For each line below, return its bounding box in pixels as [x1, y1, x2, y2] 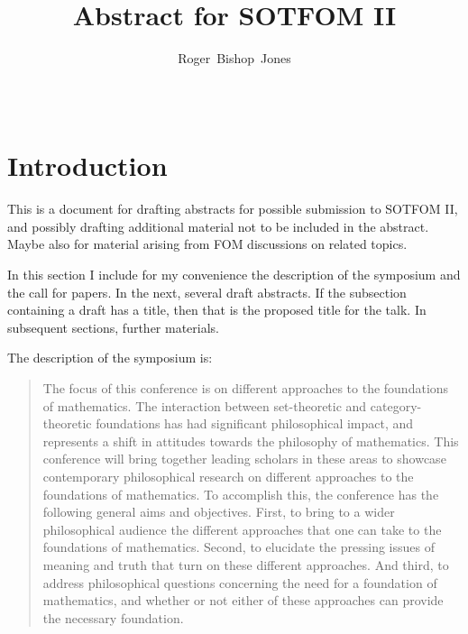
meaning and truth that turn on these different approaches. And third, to [42, 555, 449, 574]
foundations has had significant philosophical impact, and [96, 414, 414, 433]
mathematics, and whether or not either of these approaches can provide [42, 591, 444, 610]
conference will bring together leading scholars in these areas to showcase [42, 449, 446, 468]
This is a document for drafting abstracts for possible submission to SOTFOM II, [7, 199, 458, 218]
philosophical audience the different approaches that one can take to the [42, 519, 442, 538]
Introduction [7, 147, 168, 184]
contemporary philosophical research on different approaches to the [42, 466, 414, 485]
